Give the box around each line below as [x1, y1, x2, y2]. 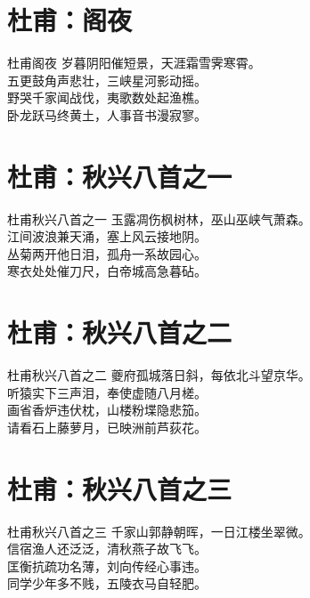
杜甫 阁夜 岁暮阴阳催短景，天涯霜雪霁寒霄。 [7, 53, 261, 72]
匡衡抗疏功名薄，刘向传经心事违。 [7, 556, 207, 575]
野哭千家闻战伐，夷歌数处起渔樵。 [7, 88, 207, 107]
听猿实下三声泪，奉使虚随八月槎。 [7, 383, 207, 401]
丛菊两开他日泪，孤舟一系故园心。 [7, 244, 207, 263]
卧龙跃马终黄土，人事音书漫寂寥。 [7, 105, 207, 124]
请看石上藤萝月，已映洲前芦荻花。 [7, 417, 207, 436]
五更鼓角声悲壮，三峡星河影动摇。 [7, 70, 207, 89]
